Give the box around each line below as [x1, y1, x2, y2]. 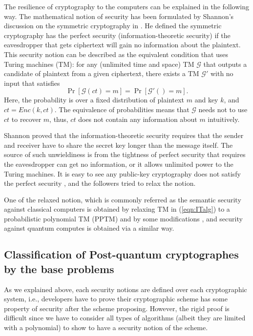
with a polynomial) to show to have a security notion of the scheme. [4, 322, 208, 333]
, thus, [49, 114, 68, 124]
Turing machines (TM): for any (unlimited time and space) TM [4, 59, 194, 69]
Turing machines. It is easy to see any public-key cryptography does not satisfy [4, 168, 241, 178]
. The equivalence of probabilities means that [54, 104, 190, 114]
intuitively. [208, 114, 240, 124]
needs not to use [198, 104, 248, 114]
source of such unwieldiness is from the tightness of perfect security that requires [4, 149, 246, 159]
